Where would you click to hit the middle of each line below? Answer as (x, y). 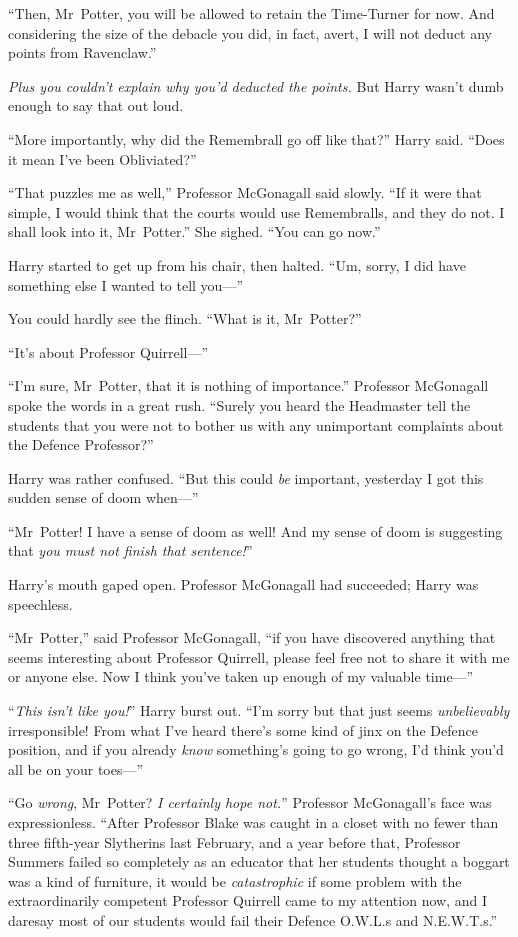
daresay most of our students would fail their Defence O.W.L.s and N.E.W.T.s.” (253, 919)
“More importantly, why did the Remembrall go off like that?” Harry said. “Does (256, 138)
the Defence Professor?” (81, 444)
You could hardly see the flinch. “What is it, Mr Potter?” (185, 318)
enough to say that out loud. (96, 105)
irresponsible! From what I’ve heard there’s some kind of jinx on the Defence (243, 729)
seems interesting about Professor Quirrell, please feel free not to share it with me (259, 656)
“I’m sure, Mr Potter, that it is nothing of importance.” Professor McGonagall (248, 385)
